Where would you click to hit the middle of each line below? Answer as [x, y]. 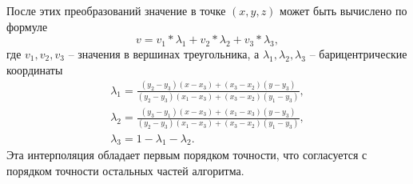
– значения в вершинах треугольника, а [164, 53]
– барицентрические [358, 53]
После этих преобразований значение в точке [116, 10]
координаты [35, 69]
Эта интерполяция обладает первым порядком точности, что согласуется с [187, 155]
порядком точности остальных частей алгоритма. [125, 170]
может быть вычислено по [344, 10]
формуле [27, 26]
